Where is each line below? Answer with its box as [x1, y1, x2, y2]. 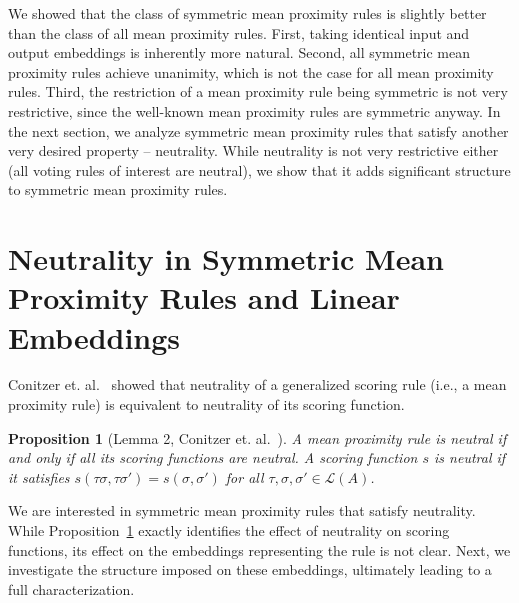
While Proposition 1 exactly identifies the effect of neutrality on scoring [8, 520, 450, 540]
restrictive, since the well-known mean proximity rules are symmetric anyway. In [8, 100, 501, 121]
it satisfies [8, 466, 70, 487]
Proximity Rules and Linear [8, 277, 400, 318]
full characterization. [8, 578, 135, 599]
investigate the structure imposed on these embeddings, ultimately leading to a [8, 559, 492, 580]
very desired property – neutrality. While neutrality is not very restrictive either [8, 140, 499, 161]
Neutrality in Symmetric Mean [8, 238, 444, 279]
